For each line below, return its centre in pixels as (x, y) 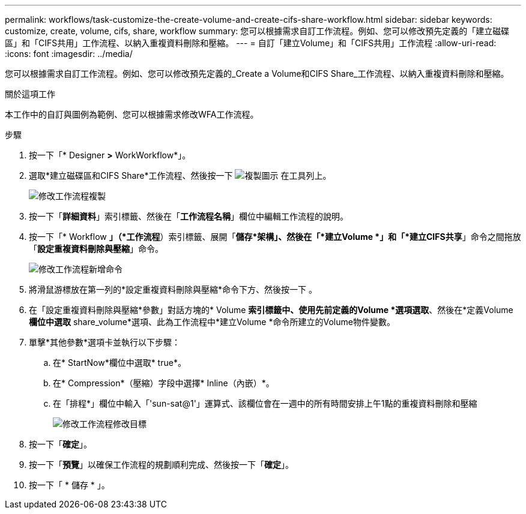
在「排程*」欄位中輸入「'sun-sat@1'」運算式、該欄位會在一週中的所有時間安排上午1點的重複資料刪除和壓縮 (265, 403)
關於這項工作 (30, 94)
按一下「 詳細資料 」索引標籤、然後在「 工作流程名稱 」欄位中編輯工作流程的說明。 (189, 216)
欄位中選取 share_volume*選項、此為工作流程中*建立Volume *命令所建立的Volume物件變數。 (212, 322)
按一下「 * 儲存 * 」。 (69, 485)
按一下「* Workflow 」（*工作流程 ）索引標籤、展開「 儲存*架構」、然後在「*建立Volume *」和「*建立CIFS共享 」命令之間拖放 (275, 237)
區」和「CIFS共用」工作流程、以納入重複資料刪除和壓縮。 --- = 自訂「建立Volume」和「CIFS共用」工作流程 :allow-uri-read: (251, 43)
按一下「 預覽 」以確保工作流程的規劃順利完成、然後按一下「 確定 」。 (161, 465)
